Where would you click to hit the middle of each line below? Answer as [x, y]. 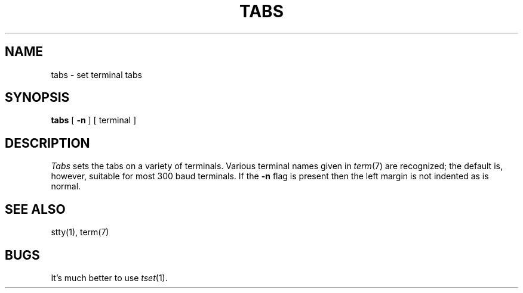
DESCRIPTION [47, 143]
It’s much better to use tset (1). [109, 278]
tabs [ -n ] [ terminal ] [93, 120]
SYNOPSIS [37, 98]
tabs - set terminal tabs [96, 74]
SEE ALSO [35, 209]
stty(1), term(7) [80, 232]
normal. [66, 186]
